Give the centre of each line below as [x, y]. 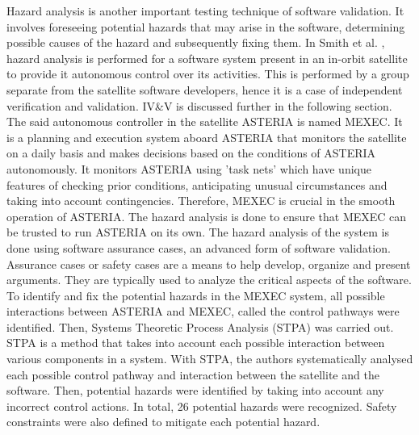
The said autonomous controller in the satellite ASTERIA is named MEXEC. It [205, 121]
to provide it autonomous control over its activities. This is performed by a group [208, 74]
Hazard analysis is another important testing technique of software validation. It [205, 10]
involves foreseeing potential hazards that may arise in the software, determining [206, 26]
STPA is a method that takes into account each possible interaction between [196, 343]
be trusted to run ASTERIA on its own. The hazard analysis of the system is [198, 232]
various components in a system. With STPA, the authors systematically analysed [210, 359]
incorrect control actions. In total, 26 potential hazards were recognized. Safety [202, 406]
